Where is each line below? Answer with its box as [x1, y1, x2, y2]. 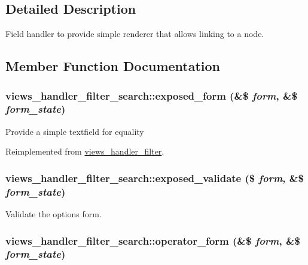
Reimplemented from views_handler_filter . [5, 145, 164, 158]
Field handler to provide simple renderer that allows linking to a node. [5, 27, 264, 40]
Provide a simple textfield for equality [5, 125, 144, 137]
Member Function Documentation [5, 57, 221, 75]
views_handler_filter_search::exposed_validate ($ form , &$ [5, 170, 304, 185]
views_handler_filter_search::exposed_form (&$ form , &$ [5, 88, 298, 103]
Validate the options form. [5, 208, 102, 220]
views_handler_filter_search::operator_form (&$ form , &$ [5, 233, 301, 248]
